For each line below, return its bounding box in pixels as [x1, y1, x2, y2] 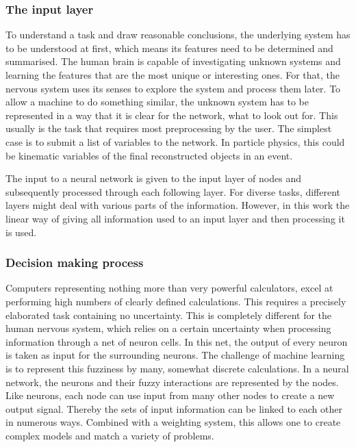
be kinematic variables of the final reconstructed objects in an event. [5, 148, 293, 162]
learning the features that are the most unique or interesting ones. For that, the [5, 68, 340, 81]
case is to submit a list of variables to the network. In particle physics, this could [5, 134, 345, 149]
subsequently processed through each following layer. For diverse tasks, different [5, 184, 341, 199]
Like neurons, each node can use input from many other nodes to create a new [5, 388, 335, 403]
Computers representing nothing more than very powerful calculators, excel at [5, 281, 333, 295]
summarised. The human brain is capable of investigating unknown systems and [5, 54, 341, 68]
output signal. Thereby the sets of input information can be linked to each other [5, 401, 342, 416]
